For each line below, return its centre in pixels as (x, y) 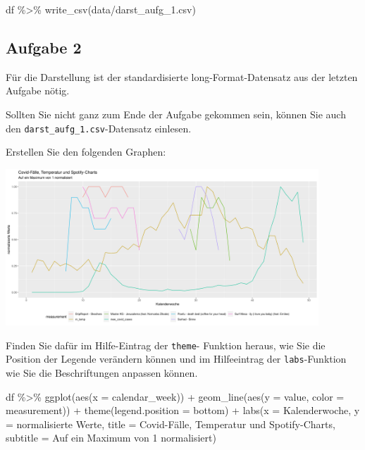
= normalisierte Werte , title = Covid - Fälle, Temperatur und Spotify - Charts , (171, 424)
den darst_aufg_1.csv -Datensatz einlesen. (99, 128)
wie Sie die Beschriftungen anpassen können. (102, 372)
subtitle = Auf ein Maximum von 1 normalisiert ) (111, 438)
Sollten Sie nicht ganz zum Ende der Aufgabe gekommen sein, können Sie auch (176, 114)
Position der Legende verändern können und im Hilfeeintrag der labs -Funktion (176, 359)
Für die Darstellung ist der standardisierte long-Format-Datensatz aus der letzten (182, 76)
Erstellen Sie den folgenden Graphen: (86, 152)
